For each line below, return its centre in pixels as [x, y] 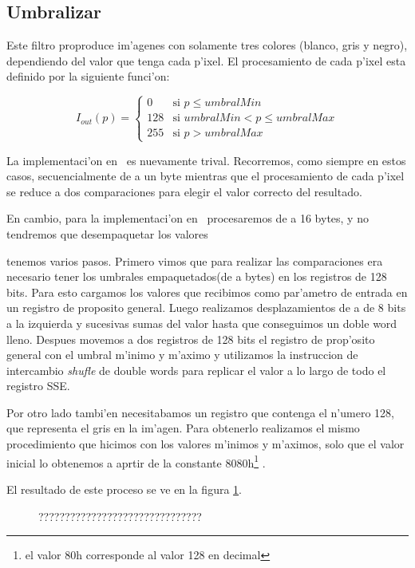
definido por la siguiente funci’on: [88, 76]
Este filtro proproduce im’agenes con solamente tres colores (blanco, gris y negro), [207, 45]
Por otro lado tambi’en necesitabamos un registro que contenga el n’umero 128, [200, 412]
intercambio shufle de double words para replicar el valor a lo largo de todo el [196, 370]
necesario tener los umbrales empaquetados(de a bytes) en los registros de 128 [197, 276]
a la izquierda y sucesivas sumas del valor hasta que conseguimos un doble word [202, 323]
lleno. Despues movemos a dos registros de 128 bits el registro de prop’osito [191, 339]
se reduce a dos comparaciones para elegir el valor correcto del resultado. [184, 191]
